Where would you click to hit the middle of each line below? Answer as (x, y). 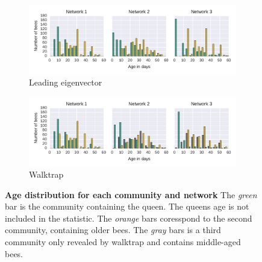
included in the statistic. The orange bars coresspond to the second (129, 218)
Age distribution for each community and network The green (131, 194)
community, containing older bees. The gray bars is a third (113, 230)
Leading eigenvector (66, 82)
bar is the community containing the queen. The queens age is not (127, 206)
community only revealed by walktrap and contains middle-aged (123, 242)
